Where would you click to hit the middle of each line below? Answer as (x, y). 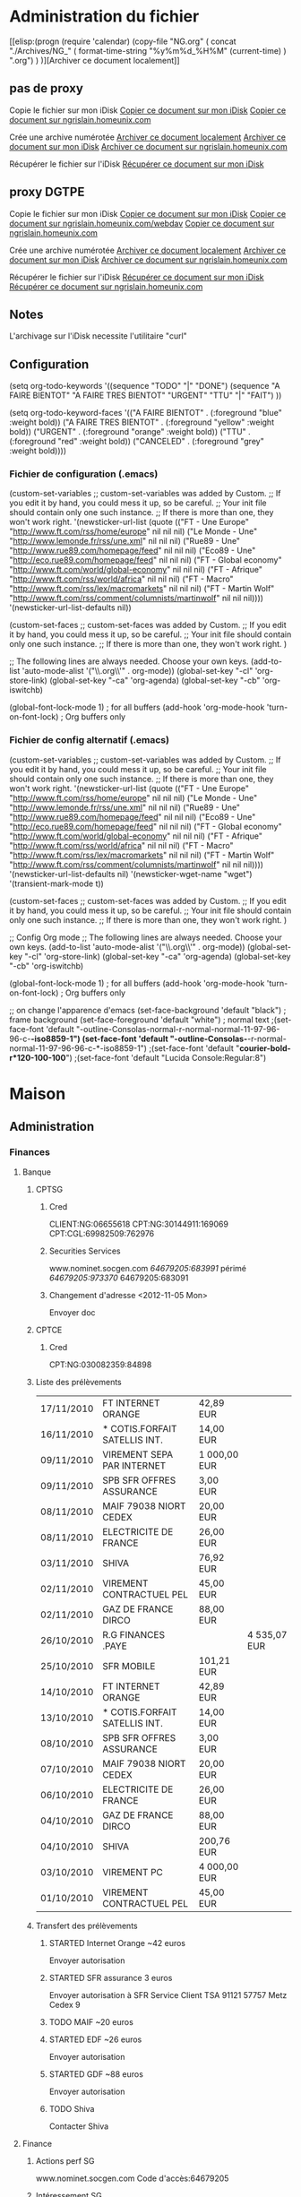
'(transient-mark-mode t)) (57, 883)
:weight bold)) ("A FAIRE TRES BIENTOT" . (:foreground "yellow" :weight (142, 422)
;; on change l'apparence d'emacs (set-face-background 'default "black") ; (148, 1010)
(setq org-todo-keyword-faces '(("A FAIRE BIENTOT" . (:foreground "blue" (146, 413)
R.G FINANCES (134, 1634)
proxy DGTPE (47, 192)
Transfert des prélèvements (86, 1926)
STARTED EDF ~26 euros (95, 2039)
